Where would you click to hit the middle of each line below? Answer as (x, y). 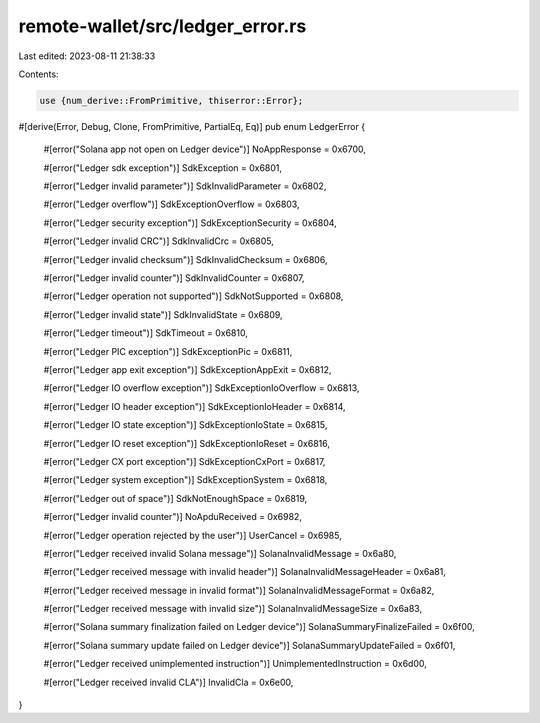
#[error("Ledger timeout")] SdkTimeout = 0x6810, (146, 333)
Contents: (38, 74)
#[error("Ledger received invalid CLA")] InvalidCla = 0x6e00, (168, 682)
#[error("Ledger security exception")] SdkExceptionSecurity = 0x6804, (190, 222)
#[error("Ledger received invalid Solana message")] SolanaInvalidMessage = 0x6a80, (220, 553)
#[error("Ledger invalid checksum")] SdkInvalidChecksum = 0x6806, (185, 259)
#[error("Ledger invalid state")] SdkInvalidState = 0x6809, (163, 314)
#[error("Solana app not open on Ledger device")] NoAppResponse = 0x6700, (205, 149)
